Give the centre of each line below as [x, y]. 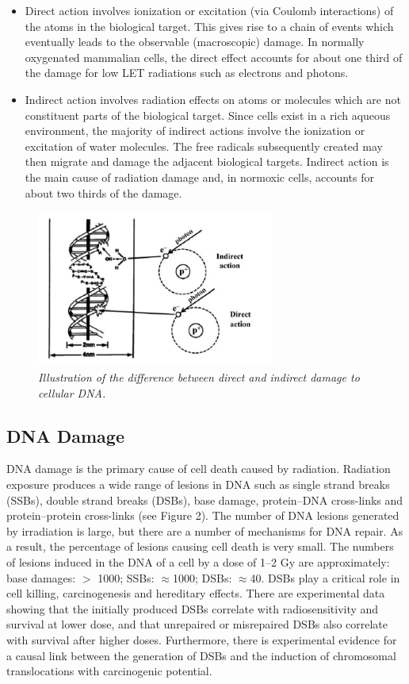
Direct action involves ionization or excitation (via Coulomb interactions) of [209, 10]
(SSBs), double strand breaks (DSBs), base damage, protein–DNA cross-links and [205, 500]
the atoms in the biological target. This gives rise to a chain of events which [209, 26]
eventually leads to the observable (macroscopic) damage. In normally [195, 42]
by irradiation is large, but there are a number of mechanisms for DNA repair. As [205, 530]
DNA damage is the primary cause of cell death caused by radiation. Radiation [199, 469]
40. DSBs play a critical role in [325, 577]
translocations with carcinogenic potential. [109, 671]
